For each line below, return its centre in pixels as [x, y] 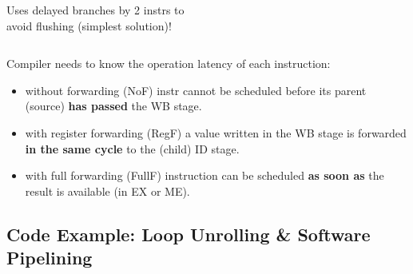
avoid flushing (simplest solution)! [89, 25]
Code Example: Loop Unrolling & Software [189, 234]
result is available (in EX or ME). [107, 191]
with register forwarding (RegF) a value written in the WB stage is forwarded [216, 132]
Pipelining [50, 258]
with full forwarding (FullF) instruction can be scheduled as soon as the [205, 175]
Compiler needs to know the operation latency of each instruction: [169, 64]
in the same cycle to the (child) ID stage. [132, 148]
